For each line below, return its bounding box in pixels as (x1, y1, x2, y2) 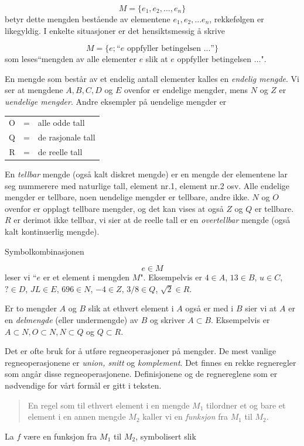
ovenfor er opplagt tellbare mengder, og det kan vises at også (5, 202, 224, 214)
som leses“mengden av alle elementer (5, 53, 136, 65)
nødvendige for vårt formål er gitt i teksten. (5, 379, 162, 391)
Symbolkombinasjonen (5, 245, 84, 257)
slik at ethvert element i (88, 302, 174, 314)
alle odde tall (37, 116, 85, 129)
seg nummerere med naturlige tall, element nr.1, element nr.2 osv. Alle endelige (5, 179, 290, 191)
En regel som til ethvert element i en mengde (28, 399, 190, 411)
